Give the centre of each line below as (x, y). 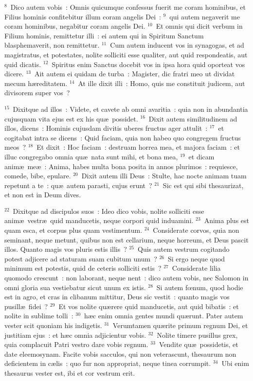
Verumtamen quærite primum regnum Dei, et (180, 325)
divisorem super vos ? (37, 93)
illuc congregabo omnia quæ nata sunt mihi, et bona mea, (91, 156)
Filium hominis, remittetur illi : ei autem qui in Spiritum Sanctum (104, 35)
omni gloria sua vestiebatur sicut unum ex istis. (75, 287)
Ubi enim (235, 363)
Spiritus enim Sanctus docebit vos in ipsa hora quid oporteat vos (148, 64)
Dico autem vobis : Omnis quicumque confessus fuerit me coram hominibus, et (128, 7)
